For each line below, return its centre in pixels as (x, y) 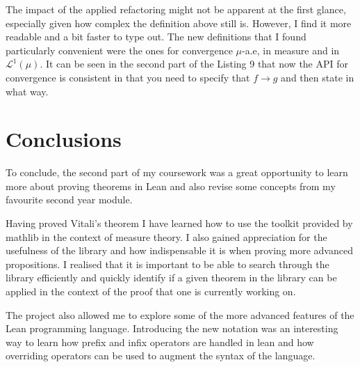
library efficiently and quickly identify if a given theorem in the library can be (171, 278)
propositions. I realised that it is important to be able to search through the (167, 264)
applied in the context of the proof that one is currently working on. (151, 291)
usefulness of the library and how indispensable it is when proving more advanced (179, 250)
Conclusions (64, 139)
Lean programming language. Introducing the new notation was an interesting (172, 328)
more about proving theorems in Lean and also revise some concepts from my (171, 186)
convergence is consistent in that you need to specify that (128, 77)
